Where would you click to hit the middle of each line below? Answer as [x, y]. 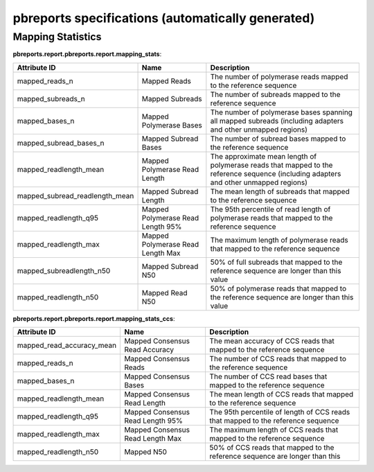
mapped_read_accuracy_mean [67, 345]
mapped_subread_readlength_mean [75, 195]
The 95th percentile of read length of [270, 209]
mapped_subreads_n [51, 98]
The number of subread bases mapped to [278, 139]
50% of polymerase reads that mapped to [278, 288]
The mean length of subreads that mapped [280, 191]
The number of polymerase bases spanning [282, 112]
